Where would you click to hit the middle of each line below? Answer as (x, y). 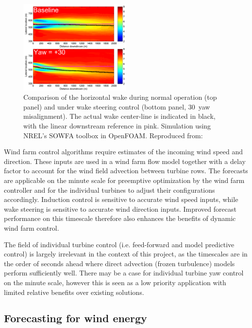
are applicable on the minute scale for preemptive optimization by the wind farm (124, 180)
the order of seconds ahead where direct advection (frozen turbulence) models (119, 263)
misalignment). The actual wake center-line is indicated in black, (119, 116)
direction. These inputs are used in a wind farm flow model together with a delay (125, 161)
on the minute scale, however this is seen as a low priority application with (115, 282)
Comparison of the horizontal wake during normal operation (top (120, 97)
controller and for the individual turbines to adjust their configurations (109, 190)
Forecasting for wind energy (76, 318)
